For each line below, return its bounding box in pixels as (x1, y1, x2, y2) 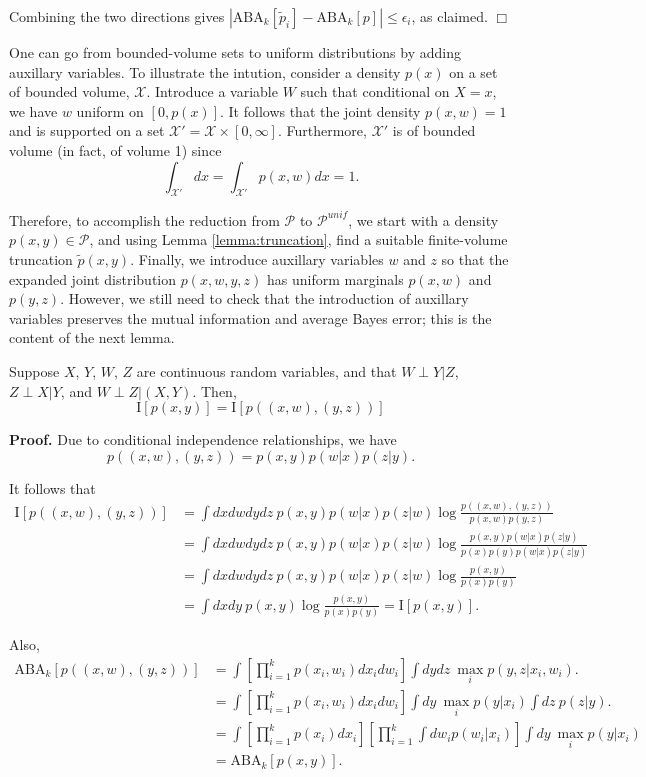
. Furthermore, (277, 120, 367, 141)
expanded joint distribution (9, 268, 177, 289)
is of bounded (392, 120, 476, 141)
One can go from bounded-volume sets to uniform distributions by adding (9, 42, 461, 62)
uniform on (76, 100, 144, 121)
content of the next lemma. (9, 327, 175, 348)
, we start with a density (348, 209, 499, 230)
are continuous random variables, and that (136, 361, 397, 382)
